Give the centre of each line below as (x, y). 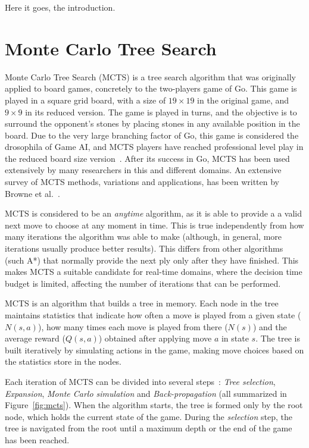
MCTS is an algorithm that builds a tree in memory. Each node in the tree (142, 303)
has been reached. (37, 439)
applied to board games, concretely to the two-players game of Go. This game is (151, 88)
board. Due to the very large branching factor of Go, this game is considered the (152, 135)
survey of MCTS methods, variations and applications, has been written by (142, 182)
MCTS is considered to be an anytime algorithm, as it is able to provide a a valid (154, 213)
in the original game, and (243, 100)
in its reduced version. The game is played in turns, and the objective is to (161, 112)
